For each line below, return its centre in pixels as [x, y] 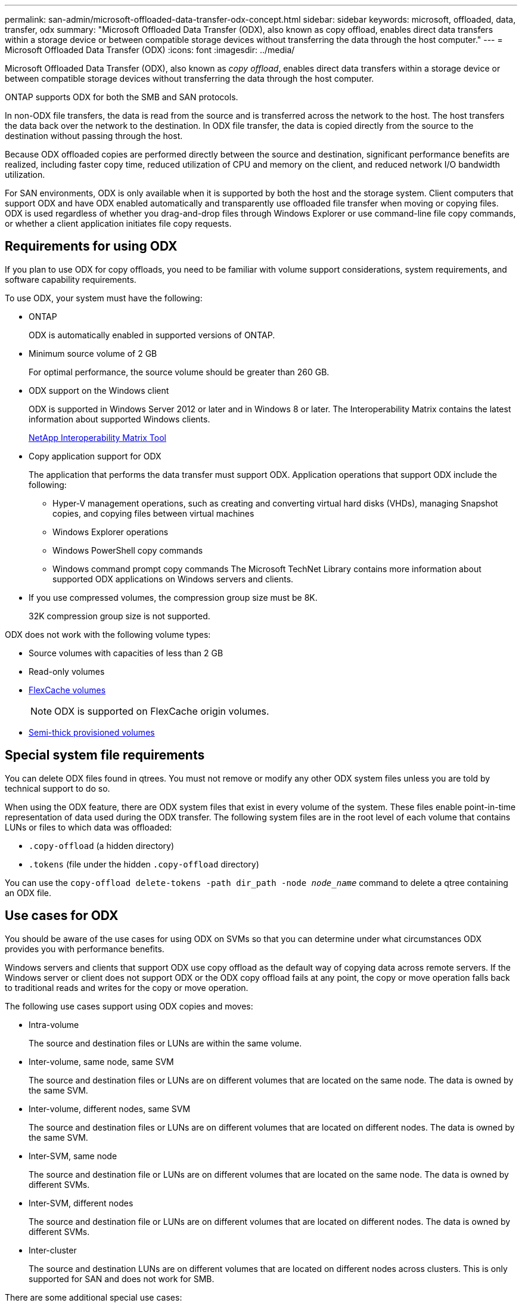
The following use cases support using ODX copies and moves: [129, 1006]
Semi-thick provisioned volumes [92, 732]
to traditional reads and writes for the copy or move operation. [127, 987]
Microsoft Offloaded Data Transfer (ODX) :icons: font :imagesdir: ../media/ [150, 50]
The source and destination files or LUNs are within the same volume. [165, 1043]
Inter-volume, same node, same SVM [101, 1061]
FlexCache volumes [67, 690]
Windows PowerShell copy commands [128, 550]
